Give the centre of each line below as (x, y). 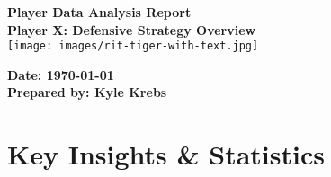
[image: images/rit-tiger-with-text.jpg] (133, 46)
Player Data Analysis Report (99, 12)
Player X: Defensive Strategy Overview (132, 29)
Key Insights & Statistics (166, 154)
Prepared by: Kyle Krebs (87, 92)
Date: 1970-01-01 (61, 74)
